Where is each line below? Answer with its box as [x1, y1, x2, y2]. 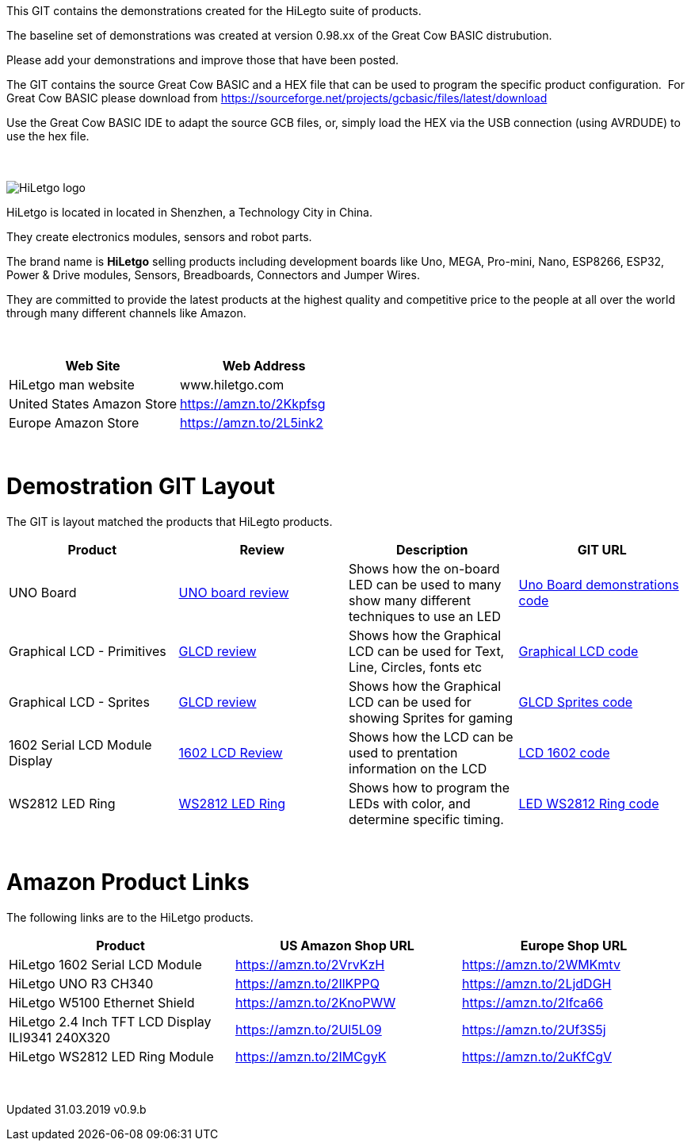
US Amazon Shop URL [280, 938, 414, 953]
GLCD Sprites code [518, 693, 633, 710]
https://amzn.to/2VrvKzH [235, 957, 385, 972]
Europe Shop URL [520, 938, 628, 953]
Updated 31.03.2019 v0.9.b [6, 1103, 147, 1116]
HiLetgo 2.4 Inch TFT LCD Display [9, 1014, 212, 1030]
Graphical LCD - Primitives [9, 643, 166, 659]
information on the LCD [349, 760, 487, 777]
